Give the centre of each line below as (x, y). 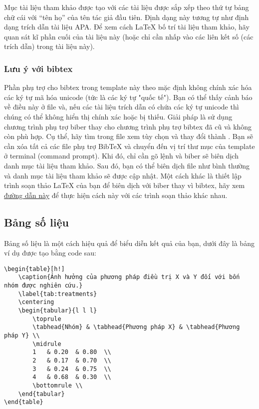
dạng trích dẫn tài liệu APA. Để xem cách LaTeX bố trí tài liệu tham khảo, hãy (127, 27)
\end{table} (24, 402)
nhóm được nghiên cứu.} (43, 286)
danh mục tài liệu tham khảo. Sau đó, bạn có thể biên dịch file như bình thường (127, 165)
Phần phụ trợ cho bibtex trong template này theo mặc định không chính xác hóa (128, 87)
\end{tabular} (41, 394)
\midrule (47, 344)
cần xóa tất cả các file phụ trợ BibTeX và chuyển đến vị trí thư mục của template (129, 146)
